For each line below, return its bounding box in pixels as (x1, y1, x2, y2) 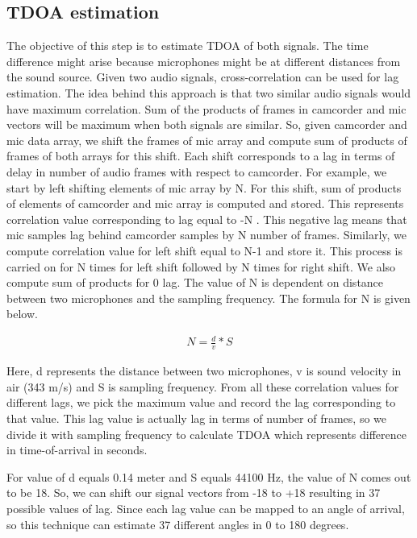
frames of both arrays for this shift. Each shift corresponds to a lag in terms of (6, 147, 395, 164)
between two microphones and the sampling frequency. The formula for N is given (6, 289, 411, 306)
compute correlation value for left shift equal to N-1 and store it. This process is (6, 242, 403, 259)
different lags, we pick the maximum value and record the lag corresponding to (6, 394, 396, 411)
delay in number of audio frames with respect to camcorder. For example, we (6, 163, 387, 180)
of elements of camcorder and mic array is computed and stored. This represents (6, 195, 404, 212)
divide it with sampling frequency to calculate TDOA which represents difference (6, 425, 407, 442)
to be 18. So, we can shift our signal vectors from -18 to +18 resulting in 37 (6, 484, 381, 501)
